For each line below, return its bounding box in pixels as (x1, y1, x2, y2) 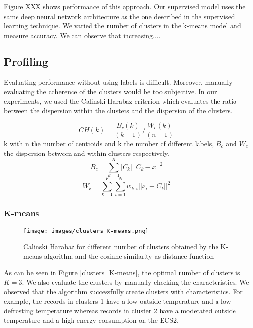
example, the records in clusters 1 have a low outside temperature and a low (4, 296, 231, 306)
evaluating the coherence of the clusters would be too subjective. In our (4, 86, 217, 96)
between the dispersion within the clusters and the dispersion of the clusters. (4, 105, 233, 116)
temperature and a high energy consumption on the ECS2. (4, 315, 179, 325)
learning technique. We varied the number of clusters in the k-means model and (4, 20, 241, 31)
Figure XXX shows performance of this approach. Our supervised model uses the (4, 1, 246, 11)
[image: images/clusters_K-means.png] (23, 227, 149, 234)
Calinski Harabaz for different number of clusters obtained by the (23, 241, 218, 251)
